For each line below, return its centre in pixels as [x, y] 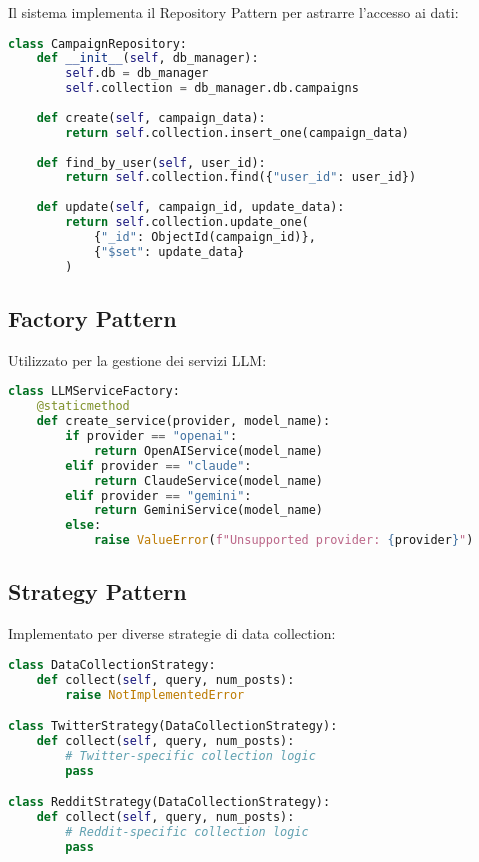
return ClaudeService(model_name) [208, 480]
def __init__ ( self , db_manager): [147, 58]
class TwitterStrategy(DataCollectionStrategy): [173, 726]
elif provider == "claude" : [158, 465]
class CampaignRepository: [97, 43]
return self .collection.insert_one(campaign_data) [237, 132]
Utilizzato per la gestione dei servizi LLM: [137, 359]
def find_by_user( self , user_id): [151, 162]
